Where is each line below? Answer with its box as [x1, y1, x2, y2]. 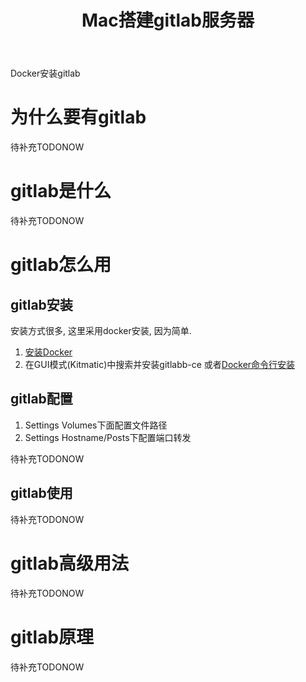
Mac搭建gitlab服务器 [81, 9, 255, 32]
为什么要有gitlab [10, 106, 147, 129]
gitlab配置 [10, 391, 73, 408]
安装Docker [24, 346, 73, 358]
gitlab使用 [10, 485, 73, 502]
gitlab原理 [10, 626, 95, 648]
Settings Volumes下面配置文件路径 [24, 419, 168, 431]
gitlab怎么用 [10, 254, 112, 276]
